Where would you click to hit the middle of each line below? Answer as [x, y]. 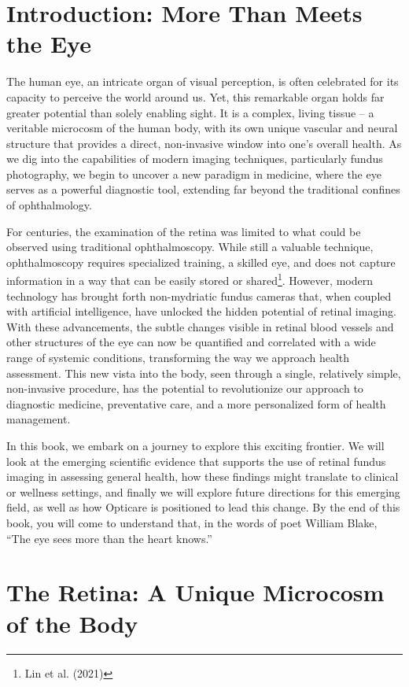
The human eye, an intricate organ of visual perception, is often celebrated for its [203, 81]
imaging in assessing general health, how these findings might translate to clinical [203, 476]
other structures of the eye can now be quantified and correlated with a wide [191, 342]
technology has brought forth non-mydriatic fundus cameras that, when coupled [199, 295]
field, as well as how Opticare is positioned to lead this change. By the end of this [203, 507]
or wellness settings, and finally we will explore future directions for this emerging [203, 491]
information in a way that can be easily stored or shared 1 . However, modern [190, 279]
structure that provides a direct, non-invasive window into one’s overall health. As [204, 143]
